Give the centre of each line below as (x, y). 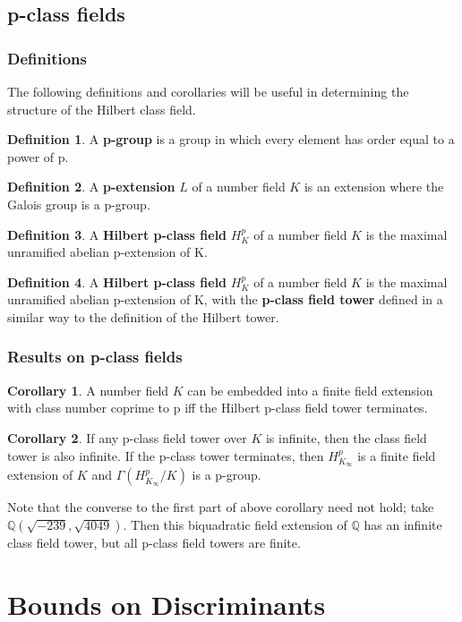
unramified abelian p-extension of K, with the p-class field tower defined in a (225, 299)
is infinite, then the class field (346, 437)
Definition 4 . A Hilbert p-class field (117, 281)
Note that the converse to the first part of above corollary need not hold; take (221, 507)
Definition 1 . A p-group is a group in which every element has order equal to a (231, 139)
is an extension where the (374, 187)
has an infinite (403, 524)
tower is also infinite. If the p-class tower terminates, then (166, 455)
